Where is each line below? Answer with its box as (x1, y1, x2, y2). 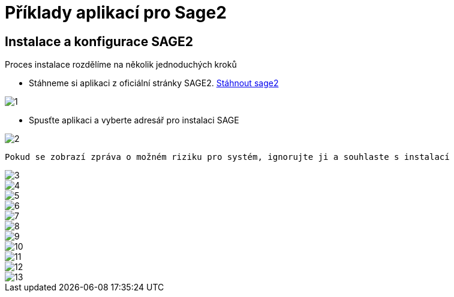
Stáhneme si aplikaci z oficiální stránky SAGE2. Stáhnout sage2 (29, 78, 279, 89)
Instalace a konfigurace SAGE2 (5, 34, 194, 49)
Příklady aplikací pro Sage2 (5, 2, 227, 23)
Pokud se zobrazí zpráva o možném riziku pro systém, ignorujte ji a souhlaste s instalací (5, 152, 450, 162)
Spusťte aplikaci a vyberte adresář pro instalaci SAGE (29, 115, 239, 126)
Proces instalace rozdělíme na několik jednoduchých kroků (5, 59, 237, 70)
